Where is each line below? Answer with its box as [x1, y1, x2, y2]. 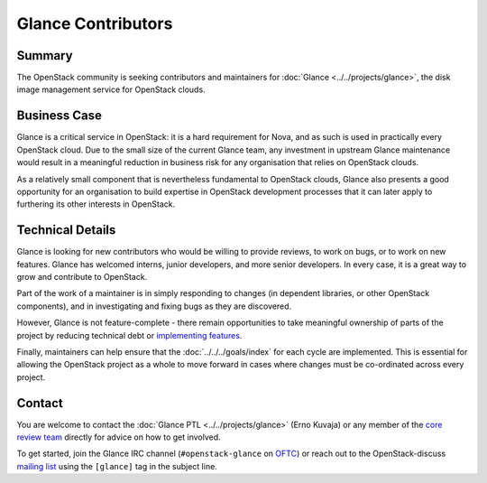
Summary [16, 48, 73, 63]
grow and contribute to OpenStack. [16, 272, 148, 282]
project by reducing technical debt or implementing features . [16, 330, 243, 340]
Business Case [16, 108, 103, 124]
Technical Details [16, 222, 116, 238]
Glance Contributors [16, 14, 173, 33]
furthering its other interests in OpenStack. [16, 199, 176, 209]
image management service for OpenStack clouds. [16, 84, 207, 95]
